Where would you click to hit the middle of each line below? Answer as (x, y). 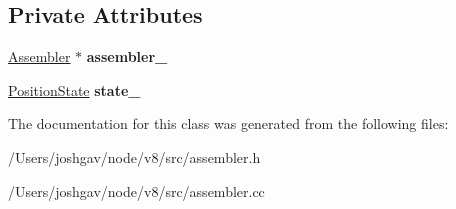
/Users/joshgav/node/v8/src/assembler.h (134, 156)
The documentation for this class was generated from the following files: (228, 123)
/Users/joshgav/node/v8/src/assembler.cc (136, 190)
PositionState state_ (74, 89)
